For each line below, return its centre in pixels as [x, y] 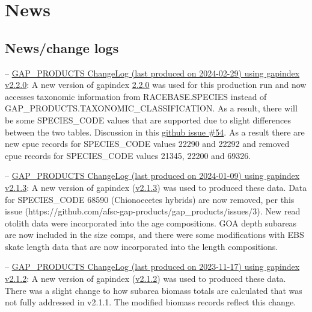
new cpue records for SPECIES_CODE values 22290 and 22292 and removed [147, 144]
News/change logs [62, 47]
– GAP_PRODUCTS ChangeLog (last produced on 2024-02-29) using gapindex [152, 73]
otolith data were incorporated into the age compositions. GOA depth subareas [151, 223]
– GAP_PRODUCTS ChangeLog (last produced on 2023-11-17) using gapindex [152, 267]
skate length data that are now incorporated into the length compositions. [142, 246]
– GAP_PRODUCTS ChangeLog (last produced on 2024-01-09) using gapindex [152, 176]
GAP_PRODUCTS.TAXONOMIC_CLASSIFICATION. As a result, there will [151, 108]
